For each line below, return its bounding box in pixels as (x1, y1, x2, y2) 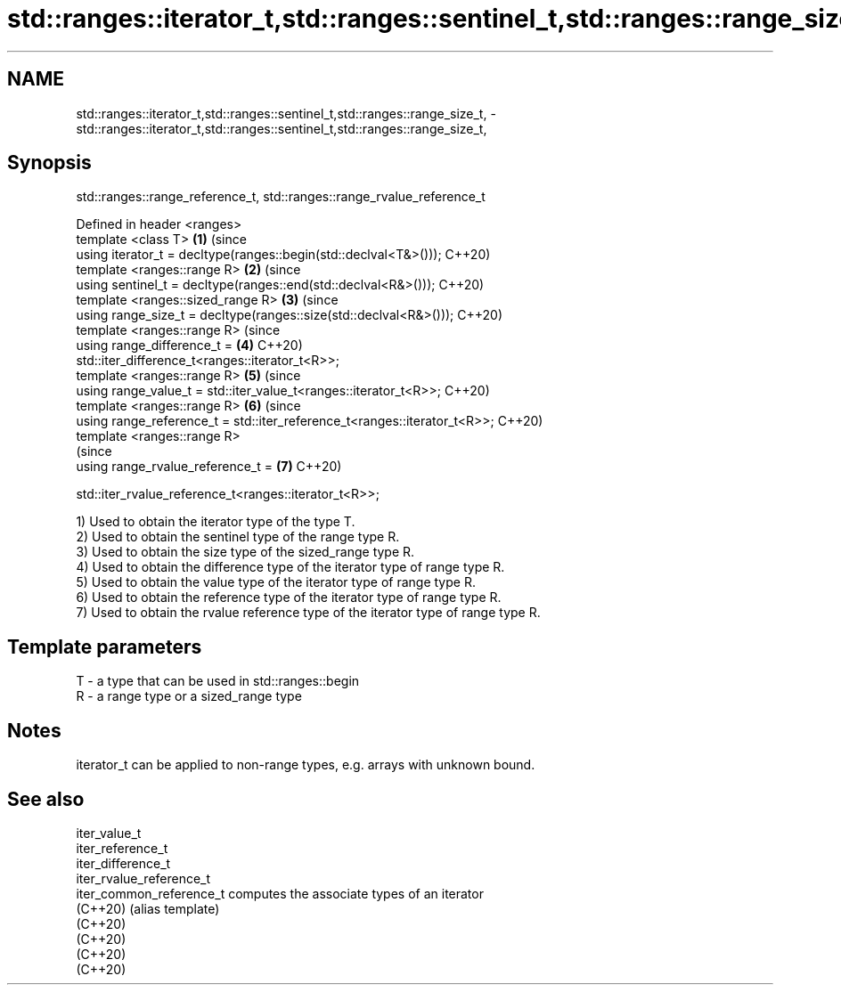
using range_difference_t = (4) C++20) (76, 337, 303, 354)
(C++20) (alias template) (76, 900, 220, 916)
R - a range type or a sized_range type (76, 688, 302, 704)
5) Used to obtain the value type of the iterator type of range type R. (76, 574, 476, 590)
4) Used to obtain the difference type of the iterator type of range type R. (76, 559, 505, 575)
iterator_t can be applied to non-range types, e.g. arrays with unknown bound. (76, 757, 535, 773)
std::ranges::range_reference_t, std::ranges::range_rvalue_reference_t (76, 189, 486, 205)
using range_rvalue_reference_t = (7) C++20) (76, 459, 342, 475)
